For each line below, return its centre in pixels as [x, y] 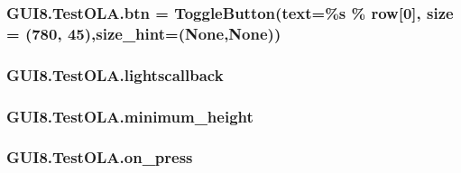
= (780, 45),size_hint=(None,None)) [144, 33]
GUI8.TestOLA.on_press [100, 157]
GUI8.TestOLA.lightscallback [115, 74]
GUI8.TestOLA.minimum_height [130, 116]
